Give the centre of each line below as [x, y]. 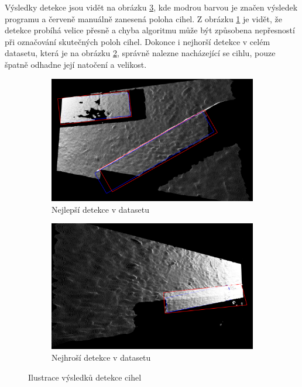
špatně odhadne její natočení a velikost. [76, 64]
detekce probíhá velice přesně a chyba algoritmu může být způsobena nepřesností [150, 30]
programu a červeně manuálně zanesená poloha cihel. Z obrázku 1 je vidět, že [143, 18]
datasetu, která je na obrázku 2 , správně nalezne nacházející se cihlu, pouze [140, 53]
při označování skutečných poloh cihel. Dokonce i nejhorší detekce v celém [138, 41]
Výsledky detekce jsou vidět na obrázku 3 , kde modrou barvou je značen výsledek [151, 7]
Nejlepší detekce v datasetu [100, 209]
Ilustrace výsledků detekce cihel [85, 377]
